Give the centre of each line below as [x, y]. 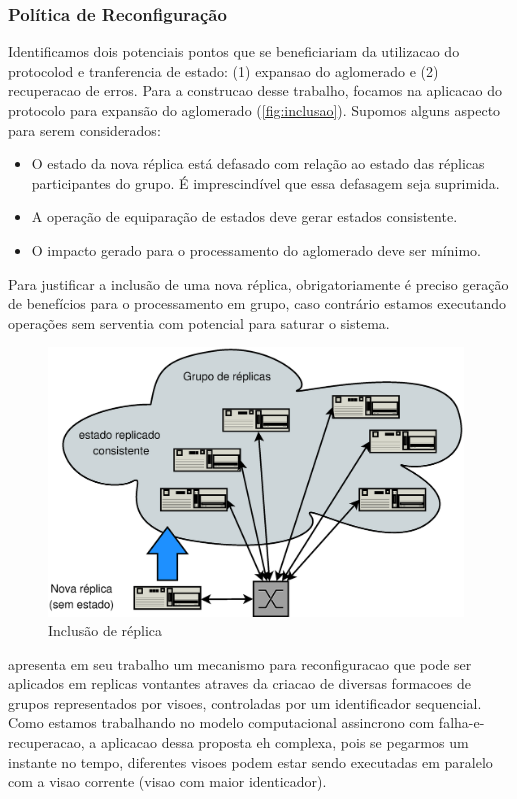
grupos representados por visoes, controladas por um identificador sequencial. [245, 702]
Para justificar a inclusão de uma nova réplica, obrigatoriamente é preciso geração [258, 283]
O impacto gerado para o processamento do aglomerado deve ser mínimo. [256, 249]
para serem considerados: [84, 129]
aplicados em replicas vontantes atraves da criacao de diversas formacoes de [240, 683]
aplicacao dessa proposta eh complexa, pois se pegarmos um [285, 742]
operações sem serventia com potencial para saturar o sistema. [199, 322]
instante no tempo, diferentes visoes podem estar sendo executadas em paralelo [250, 761]
